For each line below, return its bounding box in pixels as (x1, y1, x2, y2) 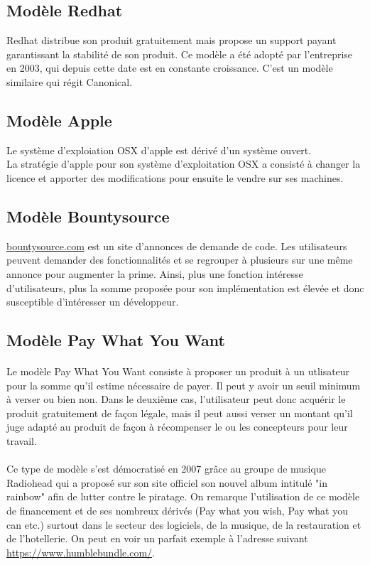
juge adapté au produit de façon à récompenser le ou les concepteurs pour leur (6, 419, 348, 434)
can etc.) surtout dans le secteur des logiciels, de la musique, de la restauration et (6, 517, 361, 532)
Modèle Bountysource (6, 205, 170, 227)
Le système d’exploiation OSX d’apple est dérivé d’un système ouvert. (6, 142, 312, 157)
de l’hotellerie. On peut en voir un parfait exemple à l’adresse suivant (6, 531, 308, 546)
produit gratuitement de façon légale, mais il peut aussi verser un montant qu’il (6, 405, 353, 420)
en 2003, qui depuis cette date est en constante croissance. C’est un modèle (6, 60, 333, 75)
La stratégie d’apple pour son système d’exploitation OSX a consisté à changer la (6, 156, 361, 171)
